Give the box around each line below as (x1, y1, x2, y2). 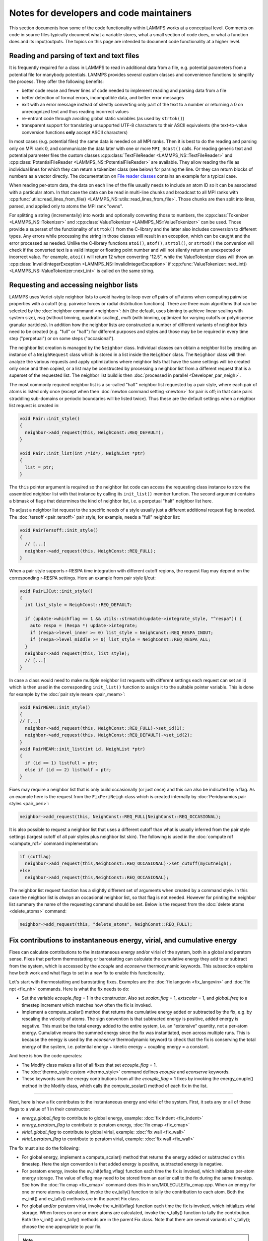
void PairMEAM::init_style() (19, 704, 91, 710)
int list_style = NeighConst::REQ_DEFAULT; (25, 602, 133, 608)
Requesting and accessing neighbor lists (9, 280, 138, 289)
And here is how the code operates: (9, 1053, 82, 1059)
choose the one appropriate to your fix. (21, 1224, 102, 1230)
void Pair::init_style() (19, 415, 80, 421)
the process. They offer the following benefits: (9, 78, 104, 84)
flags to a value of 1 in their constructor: (9, 1106, 91, 1112)
